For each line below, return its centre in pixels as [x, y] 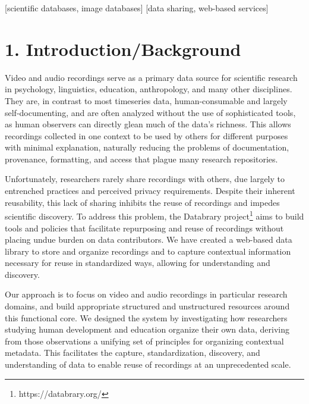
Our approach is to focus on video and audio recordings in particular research [146, 294]
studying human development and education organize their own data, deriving [147, 329]
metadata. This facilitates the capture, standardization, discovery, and [133, 353]
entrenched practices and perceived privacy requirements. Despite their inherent [150, 191]
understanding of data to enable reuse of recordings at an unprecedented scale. [148, 364]
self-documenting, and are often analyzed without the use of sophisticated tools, [150, 112]
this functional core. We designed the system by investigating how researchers [146, 317]
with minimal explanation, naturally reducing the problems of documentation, [147, 147]
